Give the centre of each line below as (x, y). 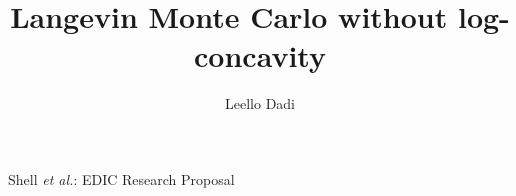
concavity (260, 55)
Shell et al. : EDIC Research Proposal (121, 178)
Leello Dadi (260, 103)
